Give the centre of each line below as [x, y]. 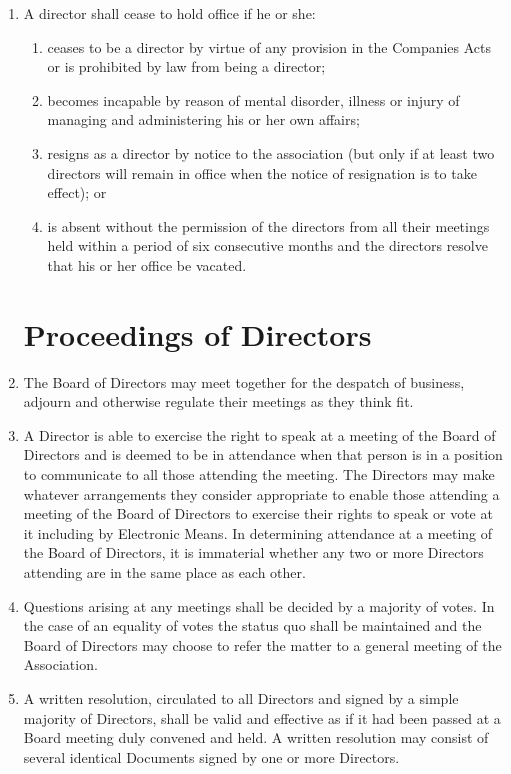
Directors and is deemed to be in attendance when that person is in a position [263, 454]
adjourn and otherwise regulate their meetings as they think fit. [218, 401]
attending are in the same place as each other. [164, 572]
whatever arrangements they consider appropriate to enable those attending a [261, 493]
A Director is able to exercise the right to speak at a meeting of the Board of [259, 434]
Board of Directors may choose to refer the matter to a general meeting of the [262, 644]
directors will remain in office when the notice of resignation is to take [262, 172]
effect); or [77, 192]
